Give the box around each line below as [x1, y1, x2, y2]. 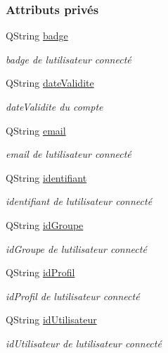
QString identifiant [6, 170, 87, 185]
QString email [6, 123, 66, 137]
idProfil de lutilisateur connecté [6, 288, 140, 303]
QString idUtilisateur [6, 312, 97, 327]
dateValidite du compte [6, 99, 103, 113]
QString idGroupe [6, 217, 84, 232]
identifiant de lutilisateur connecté [6, 194, 153, 209]
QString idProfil [6, 265, 75, 280]
